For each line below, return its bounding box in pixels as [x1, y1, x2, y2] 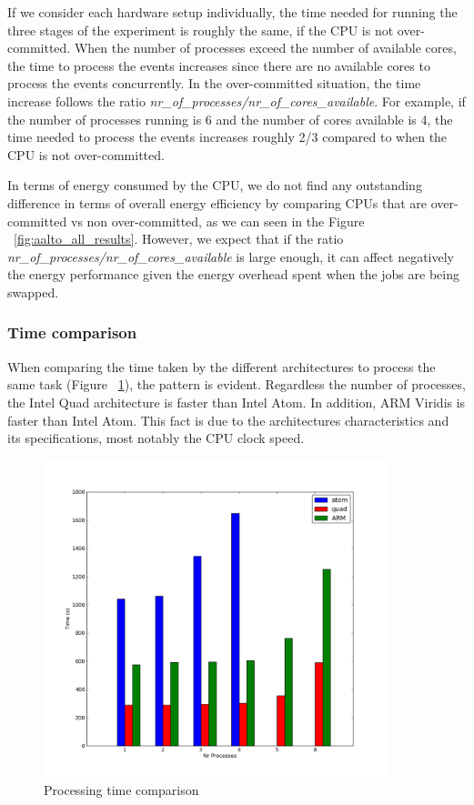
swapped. [7, 282, 59, 301]
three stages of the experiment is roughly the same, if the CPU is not [7, 20, 394, 39]
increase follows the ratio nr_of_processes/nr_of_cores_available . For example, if [7, 91, 466, 110]
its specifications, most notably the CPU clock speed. [7, 428, 305, 448]
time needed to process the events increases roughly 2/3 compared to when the [7, 127, 448, 146]
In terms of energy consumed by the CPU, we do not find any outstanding [7, 176, 422, 195]
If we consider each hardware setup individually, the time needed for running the [7, 3, 458, 21]
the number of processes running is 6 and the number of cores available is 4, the [7, 109, 453, 128]
